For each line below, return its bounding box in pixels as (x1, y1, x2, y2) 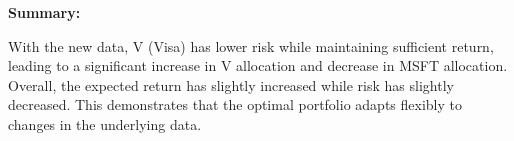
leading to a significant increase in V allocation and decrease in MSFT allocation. (8, 55, 508, 76)
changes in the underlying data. (8, 113, 202, 134)
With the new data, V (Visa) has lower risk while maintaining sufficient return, (8, 35, 494, 56)
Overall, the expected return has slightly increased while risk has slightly (8, 74, 454, 95)
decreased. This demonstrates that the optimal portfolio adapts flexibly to (8, 94, 462, 115)
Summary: (8, 2, 81, 22)
